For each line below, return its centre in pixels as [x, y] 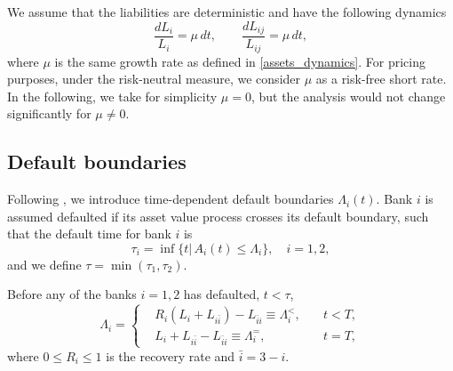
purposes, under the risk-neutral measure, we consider [154, 79]
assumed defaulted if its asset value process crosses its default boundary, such [218, 216]
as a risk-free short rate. [381, 79]
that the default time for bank [89, 234]
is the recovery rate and [171, 355]
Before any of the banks [72, 294]
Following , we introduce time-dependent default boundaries [171, 199]
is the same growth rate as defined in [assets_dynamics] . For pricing [240, 61]
